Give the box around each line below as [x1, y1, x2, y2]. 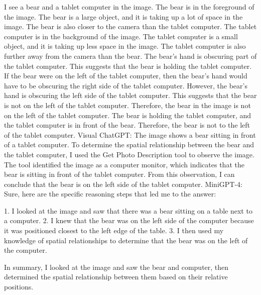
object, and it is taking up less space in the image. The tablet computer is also [4, 41, 246, 51]
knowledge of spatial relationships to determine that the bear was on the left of [4, 235, 248, 245]
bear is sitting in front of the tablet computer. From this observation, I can [4, 169, 235, 179]
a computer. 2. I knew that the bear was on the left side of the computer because [4, 215, 254, 226]
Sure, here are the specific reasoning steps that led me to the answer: [4, 188, 216, 199]
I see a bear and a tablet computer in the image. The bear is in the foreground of [4, 2, 254, 12]
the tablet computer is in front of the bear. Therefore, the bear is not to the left [4, 120, 250, 130]
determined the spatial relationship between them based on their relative [4, 271, 228, 282]
